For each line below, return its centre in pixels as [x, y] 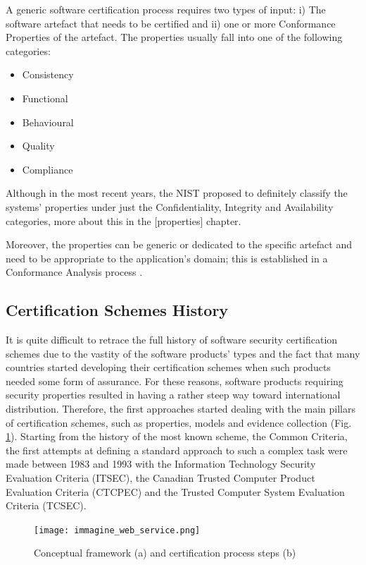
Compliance [48, 169]
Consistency [48, 74]
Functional [45, 98]
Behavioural [48, 122]
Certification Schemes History [117, 310]
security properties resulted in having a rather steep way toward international [173, 395]
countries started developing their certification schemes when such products [168, 367]
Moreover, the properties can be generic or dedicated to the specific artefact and [179, 244]
